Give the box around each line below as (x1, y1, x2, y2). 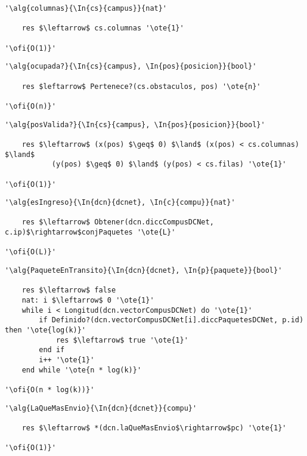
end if (39, 346, 65, 355)
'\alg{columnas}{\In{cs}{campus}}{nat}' (5, 4, 168, 13)
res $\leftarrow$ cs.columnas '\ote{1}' (21, 24, 184, 33)
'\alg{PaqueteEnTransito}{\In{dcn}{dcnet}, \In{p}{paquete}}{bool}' (5, 266, 283, 275)
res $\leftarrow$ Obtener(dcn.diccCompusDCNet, (21, 218, 214, 227)
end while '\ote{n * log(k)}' (21, 365, 142, 374)
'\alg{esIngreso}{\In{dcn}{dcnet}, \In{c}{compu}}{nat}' (5, 198, 235, 207)
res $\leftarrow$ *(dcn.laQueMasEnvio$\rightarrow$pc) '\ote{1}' (21, 423, 287, 432)
